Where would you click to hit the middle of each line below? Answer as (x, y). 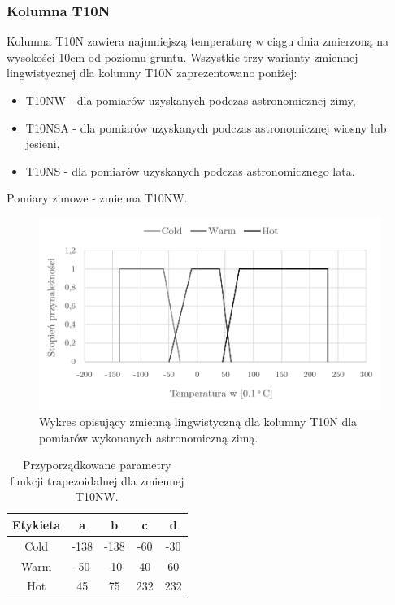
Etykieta (37, 524)
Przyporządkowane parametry (97, 465)
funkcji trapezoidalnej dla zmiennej (97, 480)
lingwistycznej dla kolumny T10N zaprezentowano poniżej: (152, 73)
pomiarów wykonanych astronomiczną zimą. (149, 437)
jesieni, (43, 144)
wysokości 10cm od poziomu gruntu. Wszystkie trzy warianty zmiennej (182, 57)
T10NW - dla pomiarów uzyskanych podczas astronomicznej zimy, (191, 100)
